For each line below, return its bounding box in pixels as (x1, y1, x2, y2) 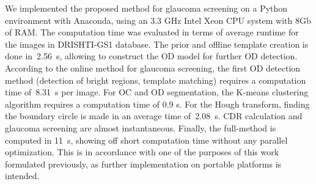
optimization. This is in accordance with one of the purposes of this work (5, 145, 279, 158)
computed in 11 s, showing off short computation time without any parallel (5, 133, 288, 146)
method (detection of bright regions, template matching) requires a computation (5, 73, 306, 86)
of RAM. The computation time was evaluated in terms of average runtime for (5, 26, 299, 39)
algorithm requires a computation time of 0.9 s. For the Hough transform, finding (5, 97, 310, 110)
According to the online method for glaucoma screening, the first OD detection (5, 61, 301, 74)
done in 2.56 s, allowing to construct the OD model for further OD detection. (5, 50, 298, 62)
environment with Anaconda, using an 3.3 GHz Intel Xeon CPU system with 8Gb (5, 13, 311, 26)
